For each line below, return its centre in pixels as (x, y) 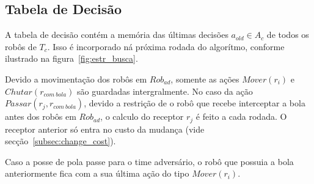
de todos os (288, 35)
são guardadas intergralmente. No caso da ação (165, 91)
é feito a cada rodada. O (241, 116)
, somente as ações (205, 79)
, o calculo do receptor (142, 116)
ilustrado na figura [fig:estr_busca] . (71, 58)
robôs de (21, 46)
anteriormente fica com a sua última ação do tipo (97, 173)
